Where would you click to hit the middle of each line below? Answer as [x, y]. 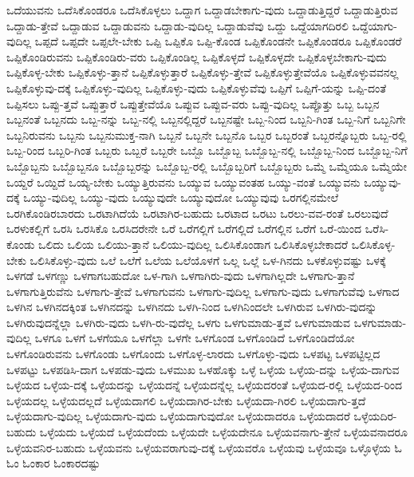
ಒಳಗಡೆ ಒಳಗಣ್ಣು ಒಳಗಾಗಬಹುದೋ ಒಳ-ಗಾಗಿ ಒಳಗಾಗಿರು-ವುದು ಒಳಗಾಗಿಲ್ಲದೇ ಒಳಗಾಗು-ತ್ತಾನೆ [181, 276]
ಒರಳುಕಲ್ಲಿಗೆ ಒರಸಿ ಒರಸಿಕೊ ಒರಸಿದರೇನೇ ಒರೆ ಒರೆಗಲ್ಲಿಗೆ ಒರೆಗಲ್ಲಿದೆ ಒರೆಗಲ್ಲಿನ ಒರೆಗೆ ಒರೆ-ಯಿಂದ [184, 229]
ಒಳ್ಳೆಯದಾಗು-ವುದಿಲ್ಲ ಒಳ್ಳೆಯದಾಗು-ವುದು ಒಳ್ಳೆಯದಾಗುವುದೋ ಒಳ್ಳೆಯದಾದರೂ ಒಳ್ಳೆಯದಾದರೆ [178, 416]
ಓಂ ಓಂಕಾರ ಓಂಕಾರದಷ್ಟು [53, 463]
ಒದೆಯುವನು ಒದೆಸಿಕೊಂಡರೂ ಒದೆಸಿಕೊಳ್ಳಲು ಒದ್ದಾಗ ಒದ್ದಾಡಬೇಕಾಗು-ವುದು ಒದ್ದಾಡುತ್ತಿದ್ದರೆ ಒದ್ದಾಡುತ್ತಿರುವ [202, 10]
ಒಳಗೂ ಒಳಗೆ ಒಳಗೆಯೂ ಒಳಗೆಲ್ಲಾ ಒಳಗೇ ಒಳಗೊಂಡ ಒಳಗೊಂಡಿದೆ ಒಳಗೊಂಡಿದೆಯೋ [195, 338]
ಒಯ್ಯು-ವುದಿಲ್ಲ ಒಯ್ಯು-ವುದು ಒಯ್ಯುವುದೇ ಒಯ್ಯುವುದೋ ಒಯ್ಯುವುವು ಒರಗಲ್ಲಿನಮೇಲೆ [181, 197]
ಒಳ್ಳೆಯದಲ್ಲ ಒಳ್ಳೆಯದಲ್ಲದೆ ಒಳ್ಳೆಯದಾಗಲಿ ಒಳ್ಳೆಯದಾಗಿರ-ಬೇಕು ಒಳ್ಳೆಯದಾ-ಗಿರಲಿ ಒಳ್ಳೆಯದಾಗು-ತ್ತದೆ [186, 400]
